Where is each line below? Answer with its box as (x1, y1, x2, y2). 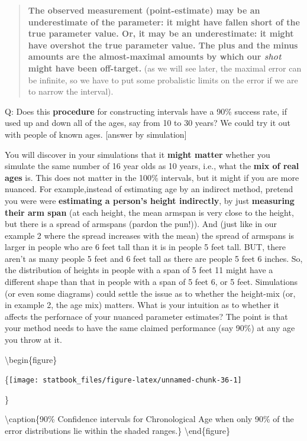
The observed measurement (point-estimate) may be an (28, 4, 260, 16)
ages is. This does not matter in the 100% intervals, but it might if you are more (5, 171, 299, 183)
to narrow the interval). (28, 85, 114, 98)
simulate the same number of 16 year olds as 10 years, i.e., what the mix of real (5, 160, 299, 172)
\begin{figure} (5, 353, 57, 365)
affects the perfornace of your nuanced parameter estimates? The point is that (5, 310, 288, 322)
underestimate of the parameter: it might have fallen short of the (28, 15, 300, 28)
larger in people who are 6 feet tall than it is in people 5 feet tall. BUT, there (5, 241, 286, 253)
